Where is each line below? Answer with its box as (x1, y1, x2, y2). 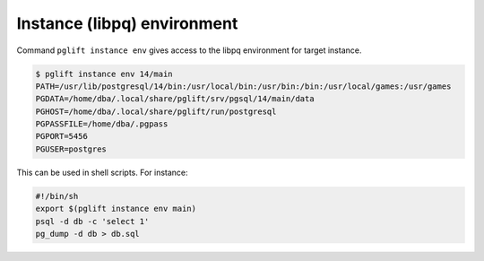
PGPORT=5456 (35, 131, 89, 142)
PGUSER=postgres (35, 144, 108, 154)
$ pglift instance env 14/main (35, 68, 174, 79)
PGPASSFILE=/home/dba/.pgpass (35, 119, 169, 129)
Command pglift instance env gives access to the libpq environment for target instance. (16, 45, 362, 56)
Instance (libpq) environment (16, 13, 238, 33)
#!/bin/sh (35, 191, 79, 201)
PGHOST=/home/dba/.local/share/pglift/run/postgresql (35, 106, 277, 117)
